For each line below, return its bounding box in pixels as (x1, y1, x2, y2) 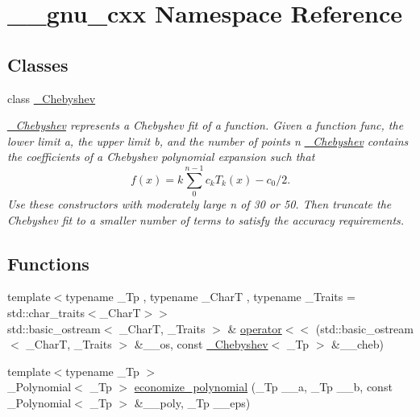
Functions (7, 250, 89, 275)
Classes (7, 52, 69, 76)
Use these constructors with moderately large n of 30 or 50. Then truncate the (7, 196, 392, 213)
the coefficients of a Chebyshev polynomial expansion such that (7, 148, 315, 165)
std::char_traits (7, 304, 85, 321)
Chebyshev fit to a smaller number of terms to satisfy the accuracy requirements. (7, 211, 405, 228)
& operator (227, 320, 282, 336)
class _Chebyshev (7, 89, 96, 106)
